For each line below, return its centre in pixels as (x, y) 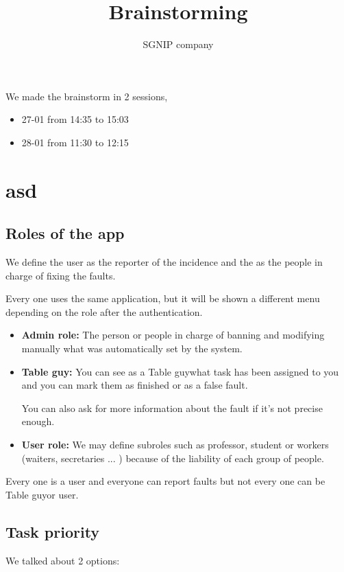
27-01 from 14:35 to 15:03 (75, 119)
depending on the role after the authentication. (104, 311)
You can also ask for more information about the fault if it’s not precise (172, 408)
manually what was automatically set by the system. (132, 348)
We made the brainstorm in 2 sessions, (87, 96)
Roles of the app (65, 233)
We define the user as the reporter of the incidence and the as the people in (164, 262)
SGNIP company (178, 44)
